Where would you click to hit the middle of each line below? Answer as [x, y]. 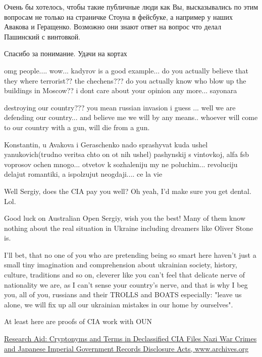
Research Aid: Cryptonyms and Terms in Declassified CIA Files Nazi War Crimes [130, 339]
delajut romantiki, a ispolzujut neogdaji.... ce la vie [83, 174]
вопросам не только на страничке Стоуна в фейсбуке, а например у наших [119, 16]
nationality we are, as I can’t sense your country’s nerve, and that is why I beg [126, 284]
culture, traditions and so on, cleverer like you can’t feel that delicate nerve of [125, 275]
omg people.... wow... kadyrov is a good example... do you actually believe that [126, 70]
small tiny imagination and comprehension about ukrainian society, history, [121, 265]
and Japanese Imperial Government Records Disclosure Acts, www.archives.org [126, 348]
